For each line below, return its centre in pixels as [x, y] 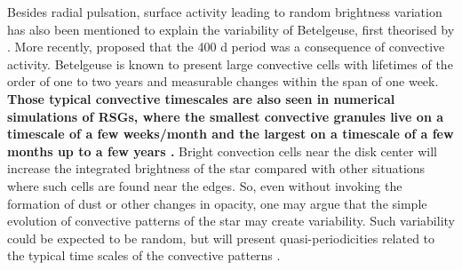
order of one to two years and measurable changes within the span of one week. [223, 81]
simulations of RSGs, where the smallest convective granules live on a [226, 116]
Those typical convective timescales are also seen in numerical [201, 98]
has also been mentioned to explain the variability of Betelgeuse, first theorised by [231, 29]
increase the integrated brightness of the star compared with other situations [216, 168]
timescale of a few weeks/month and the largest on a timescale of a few [231, 134]
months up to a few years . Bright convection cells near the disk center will [222, 151]
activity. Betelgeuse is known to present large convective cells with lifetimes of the [230, 64]
